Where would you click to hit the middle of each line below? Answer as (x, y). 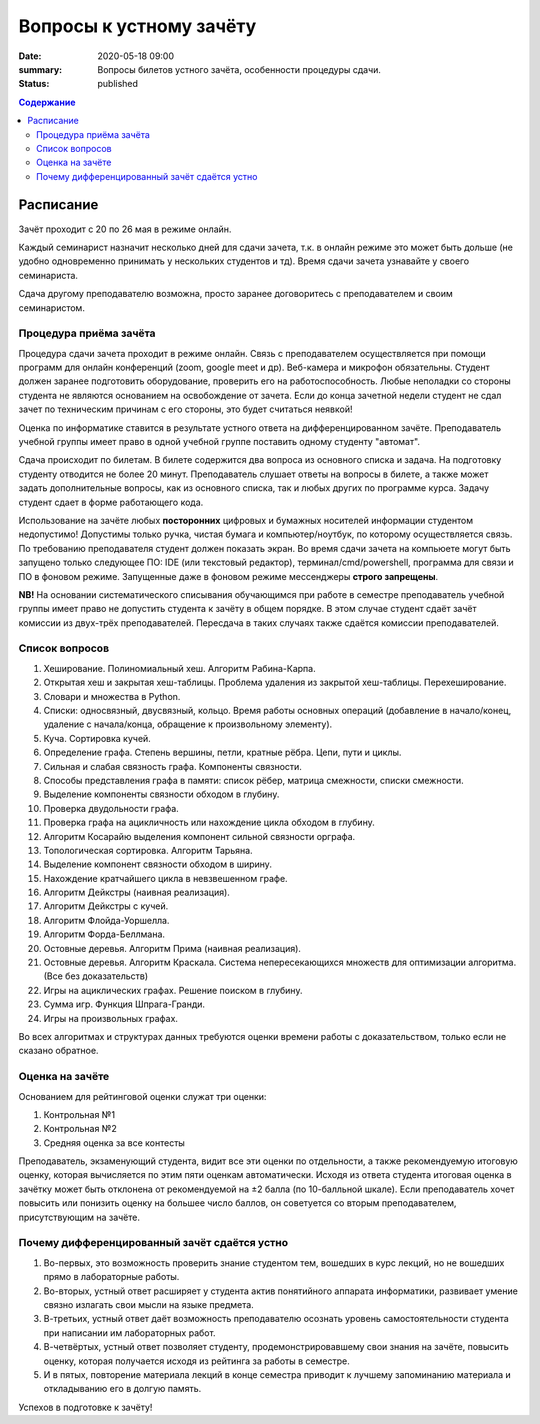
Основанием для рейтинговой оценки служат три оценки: (142, 1096)
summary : (40, 69)
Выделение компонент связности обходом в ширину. (157, 864)
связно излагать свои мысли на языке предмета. (148, 1304)
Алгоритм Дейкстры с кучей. (106, 906)
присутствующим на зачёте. (79, 1217)
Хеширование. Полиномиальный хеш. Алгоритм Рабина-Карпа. (179, 668)
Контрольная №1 (79, 1114)
